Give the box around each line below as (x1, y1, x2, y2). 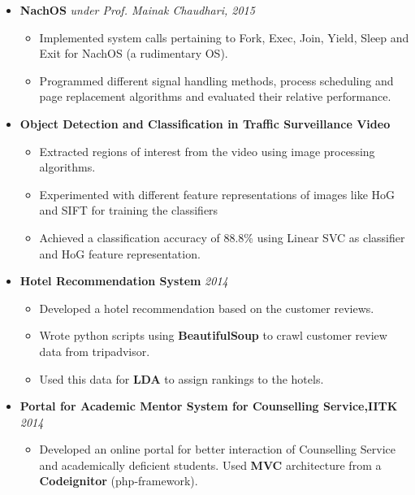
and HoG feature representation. (39, 245, 201, 262)
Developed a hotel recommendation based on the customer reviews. (39, 299, 374, 316)
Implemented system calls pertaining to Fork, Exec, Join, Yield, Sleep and (39, 28, 409, 46)
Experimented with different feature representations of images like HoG (39, 185, 396, 202)
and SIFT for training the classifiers (39, 202, 218, 219)
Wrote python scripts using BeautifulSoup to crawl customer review (39, 327, 387, 344)
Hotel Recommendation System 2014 (19, 272, 228, 289)
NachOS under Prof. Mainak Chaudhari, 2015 (19, 2, 255, 18)
